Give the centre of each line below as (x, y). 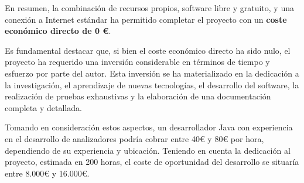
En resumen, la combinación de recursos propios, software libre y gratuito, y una (149, 8)
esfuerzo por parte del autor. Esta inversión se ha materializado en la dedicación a (152, 73)
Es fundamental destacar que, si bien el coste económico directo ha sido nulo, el (148, 50)
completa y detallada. (43, 107)
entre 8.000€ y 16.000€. (47, 173)
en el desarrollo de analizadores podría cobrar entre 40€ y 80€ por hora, (134, 138)
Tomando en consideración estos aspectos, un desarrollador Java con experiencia (149, 127)
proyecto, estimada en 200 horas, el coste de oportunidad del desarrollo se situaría (152, 162)
